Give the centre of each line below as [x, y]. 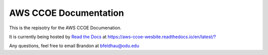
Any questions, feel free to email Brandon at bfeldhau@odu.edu [74, 46]
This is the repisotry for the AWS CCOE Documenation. [65, 28]
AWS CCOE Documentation [67, 13]
